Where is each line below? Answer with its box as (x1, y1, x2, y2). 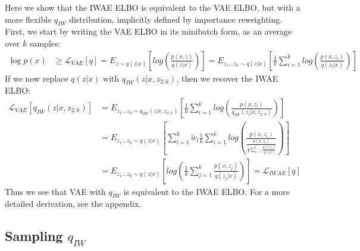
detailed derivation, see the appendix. (5, 197, 142, 210)
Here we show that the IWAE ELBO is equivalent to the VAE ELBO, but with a (5, 1, 300, 13)
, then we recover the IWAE (176, 72, 278, 84)
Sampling (5, 227, 63, 245)
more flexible (5, 13, 52, 25)
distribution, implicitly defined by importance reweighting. (69, 13, 283, 25)
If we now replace (5, 72, 68, 84)
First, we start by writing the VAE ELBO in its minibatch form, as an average (5, 25, 292, 38)
